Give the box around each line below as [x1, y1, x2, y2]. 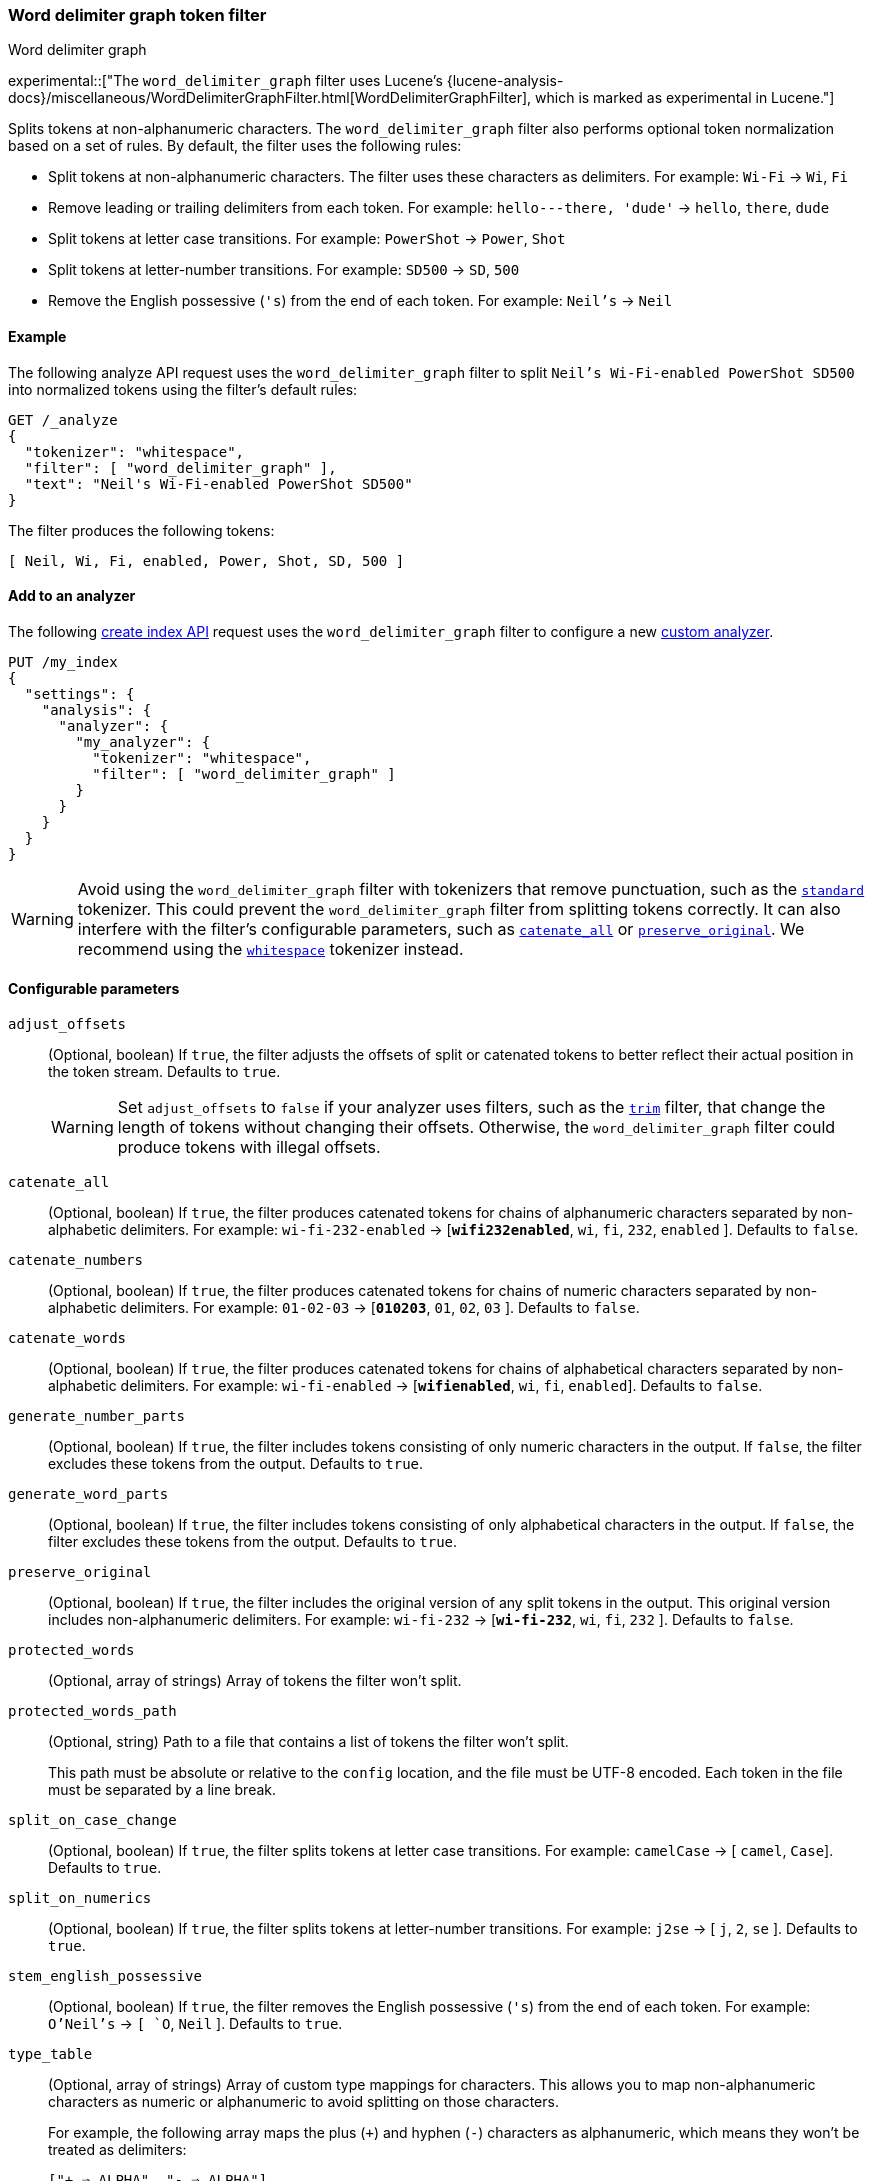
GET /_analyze [8, 411, 118, 428]
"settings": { [24, 685, 135, 702]
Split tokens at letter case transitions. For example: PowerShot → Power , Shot [48, 230, 566, 248]
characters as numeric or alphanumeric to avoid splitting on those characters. [48, 2093, 559, 2111]
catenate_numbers [8, 1252, 143, 1269]
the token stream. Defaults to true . [48, 1063, 281, 1081]
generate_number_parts [8, 1408, 186, 1425]
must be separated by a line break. [48, 1781, 277, 1799]
